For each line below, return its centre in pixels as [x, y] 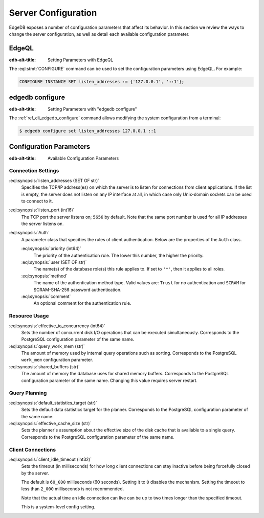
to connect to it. [37, 201]
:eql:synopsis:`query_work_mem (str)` [47, 346]
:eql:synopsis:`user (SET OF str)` [54, 262]
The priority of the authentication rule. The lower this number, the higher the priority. [119, 255]
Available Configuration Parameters [83, 158]
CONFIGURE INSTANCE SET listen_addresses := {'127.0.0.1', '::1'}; [102, 82]
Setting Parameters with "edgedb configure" [92, 109]
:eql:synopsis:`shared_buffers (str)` [44, 366]
